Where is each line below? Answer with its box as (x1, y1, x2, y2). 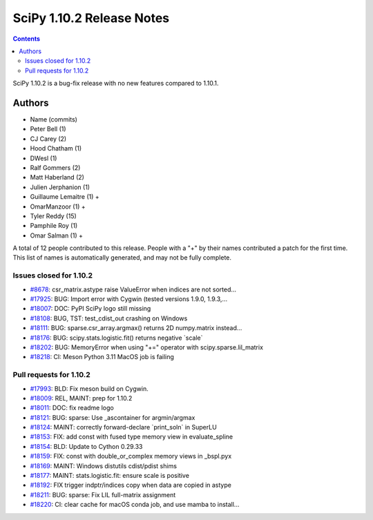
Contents (12, 35, 41, 43)
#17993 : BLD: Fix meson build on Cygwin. (30, 384, 149, 393)
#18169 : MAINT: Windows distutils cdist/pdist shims (30, 461, 178, 470)
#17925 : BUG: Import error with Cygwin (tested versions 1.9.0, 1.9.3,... (30, 295, 228, 303)
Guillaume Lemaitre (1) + (30, 193, 99, 201)
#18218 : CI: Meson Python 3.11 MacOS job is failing (30, 353, 174, 361)
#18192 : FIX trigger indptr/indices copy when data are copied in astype (30, 481, 231, 490)
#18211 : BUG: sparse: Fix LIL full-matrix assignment (30, 490, 176, 499)
